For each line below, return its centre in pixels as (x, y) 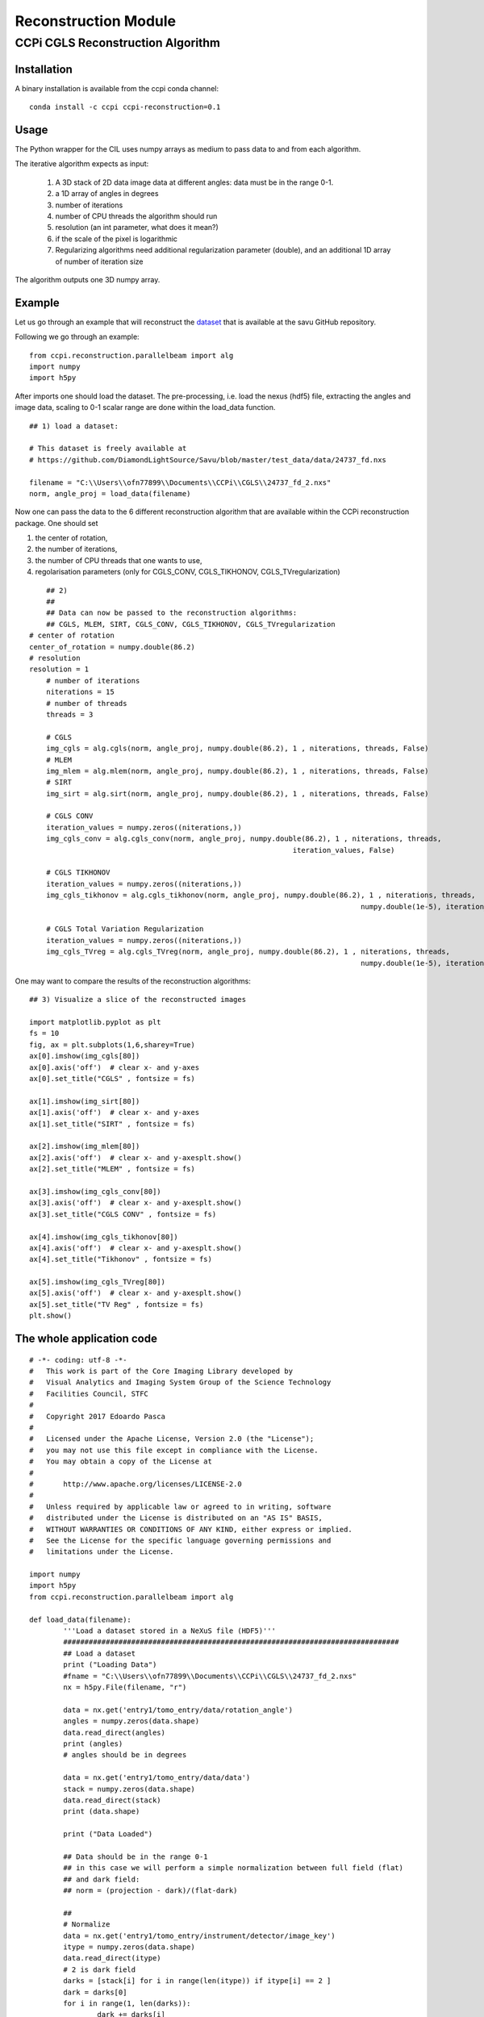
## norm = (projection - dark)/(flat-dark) (150, 1891)
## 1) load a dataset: (74, 426)
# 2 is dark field (100, 1969)
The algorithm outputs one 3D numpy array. (88, 279)
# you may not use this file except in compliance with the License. (174, 1450)
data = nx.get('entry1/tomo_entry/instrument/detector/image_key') (199, 1936)
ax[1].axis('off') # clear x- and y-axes (115, 1113)
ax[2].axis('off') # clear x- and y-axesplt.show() (136, 1157)
